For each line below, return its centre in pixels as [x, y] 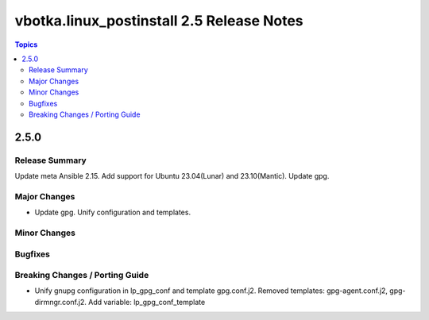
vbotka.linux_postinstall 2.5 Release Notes [159, 21]
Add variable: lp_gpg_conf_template [147, 302]
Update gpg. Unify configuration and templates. [112, 212]
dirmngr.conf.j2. [61, 302]
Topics [26, 44]
